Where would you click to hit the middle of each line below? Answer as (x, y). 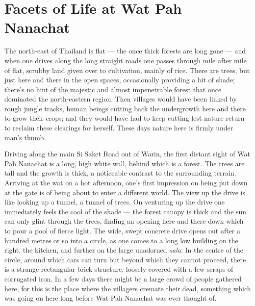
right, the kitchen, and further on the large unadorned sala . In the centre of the (124, 250)
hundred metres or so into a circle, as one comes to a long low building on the (121, 240)
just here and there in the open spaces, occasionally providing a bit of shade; (120, 80)
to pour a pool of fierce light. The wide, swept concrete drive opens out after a (122, 230)
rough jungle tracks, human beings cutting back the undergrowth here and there (125, 108)
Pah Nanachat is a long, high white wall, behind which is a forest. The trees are (125, 163)
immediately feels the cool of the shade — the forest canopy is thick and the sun (126, 211)
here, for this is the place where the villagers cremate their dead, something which (128, 288)
